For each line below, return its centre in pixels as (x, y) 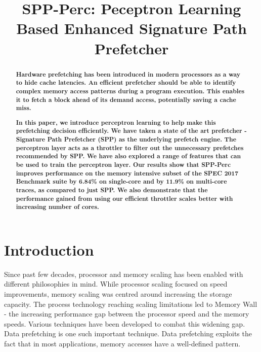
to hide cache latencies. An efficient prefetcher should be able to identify (126, 83)
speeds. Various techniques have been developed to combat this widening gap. (125, 323)
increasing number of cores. (57, 207)
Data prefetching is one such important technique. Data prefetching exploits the (128, 333)
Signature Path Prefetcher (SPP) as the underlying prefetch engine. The (126, 139)
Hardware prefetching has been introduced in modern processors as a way (128, 74)
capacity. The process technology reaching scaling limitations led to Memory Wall (131, 304)
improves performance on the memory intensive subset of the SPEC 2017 (127, 173)
